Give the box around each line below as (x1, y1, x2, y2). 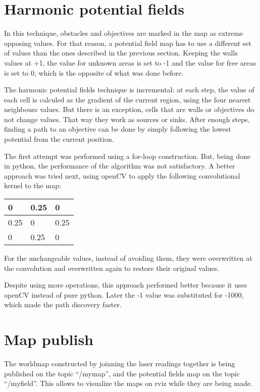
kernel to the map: (4, 180, 61, 191)
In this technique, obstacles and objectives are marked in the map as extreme (4, 28, 243, 38)
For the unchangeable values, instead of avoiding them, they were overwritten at (4, 253, 252, 263)
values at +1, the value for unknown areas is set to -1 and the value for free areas (4, 57, 256, 68)
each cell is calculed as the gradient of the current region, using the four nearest (4, 94, 251, 104)
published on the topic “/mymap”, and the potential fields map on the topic (4, 368, 240, 378)
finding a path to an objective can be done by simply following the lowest (4, 124, 231, 134)
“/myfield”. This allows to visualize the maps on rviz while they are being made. (4, 378, 252, 388)
